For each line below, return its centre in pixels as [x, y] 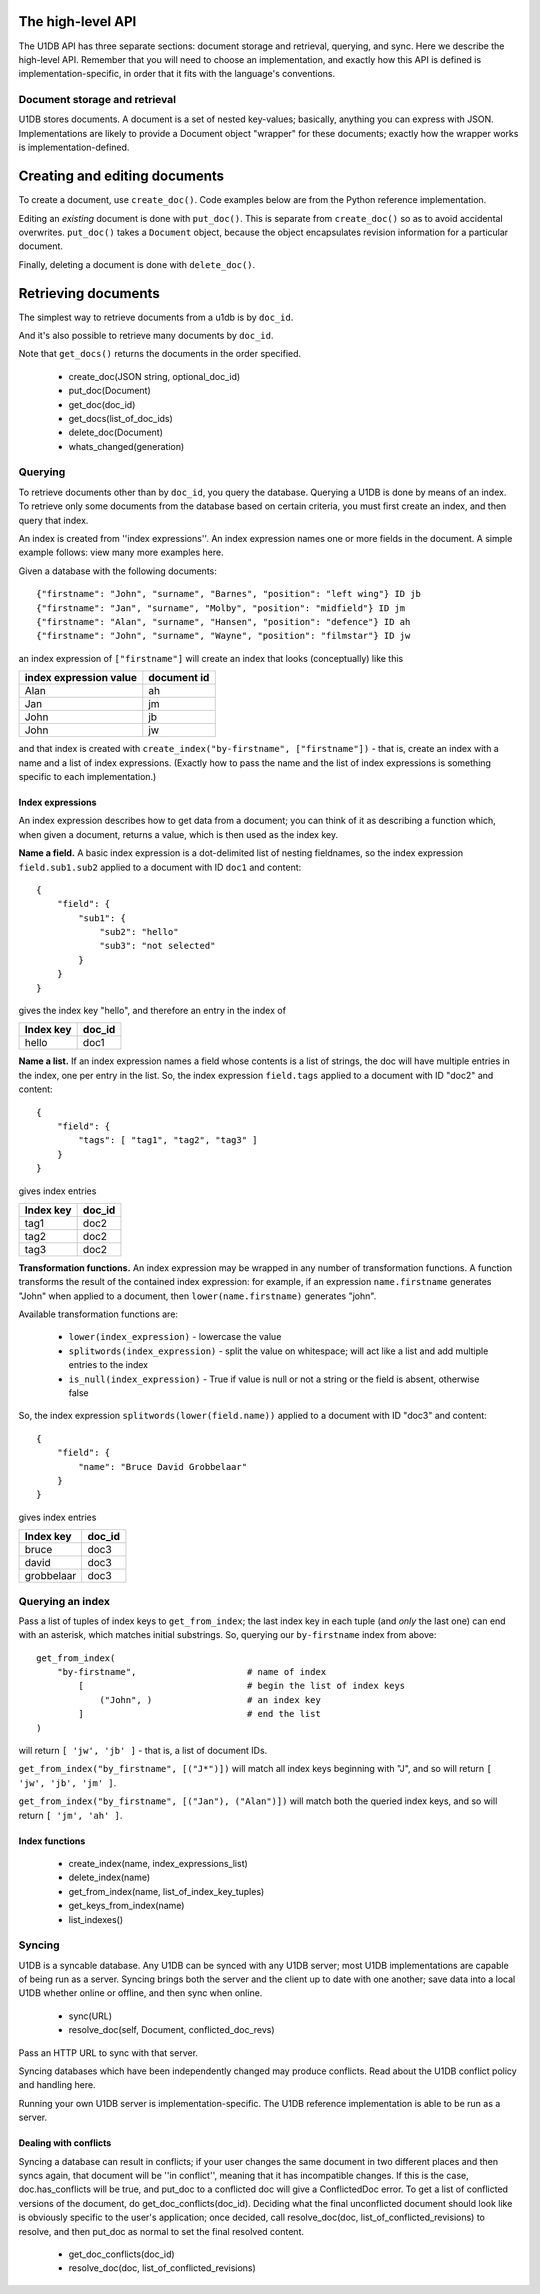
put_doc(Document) [110, 391]
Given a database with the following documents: [117, 571]
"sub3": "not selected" [157, 946]
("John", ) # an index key [210, 1699]
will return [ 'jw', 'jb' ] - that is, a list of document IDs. [143, 1751]
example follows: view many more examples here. [121, 552]
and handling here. [57, 2085]
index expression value [81, 678]
